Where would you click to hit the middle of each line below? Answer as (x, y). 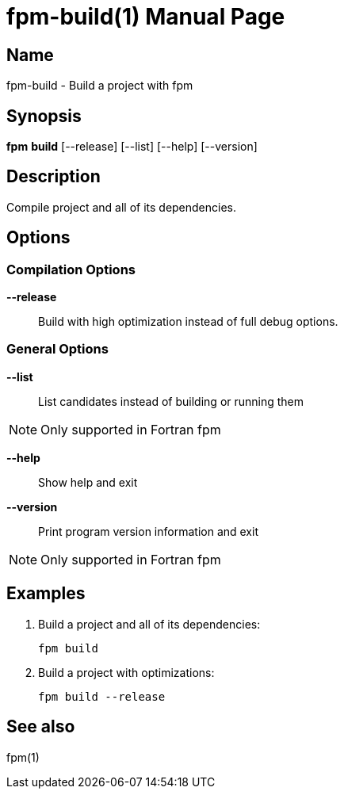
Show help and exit (88, 482)
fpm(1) (23, 757)
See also (41, 727)
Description (54, 177)
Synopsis (44, 116)
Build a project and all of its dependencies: (149, 624)
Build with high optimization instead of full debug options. (188, 322)
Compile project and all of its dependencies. (122, 207)
